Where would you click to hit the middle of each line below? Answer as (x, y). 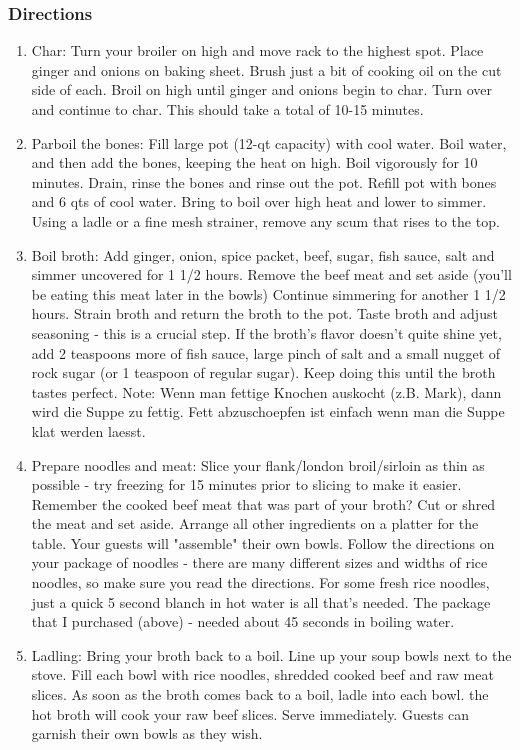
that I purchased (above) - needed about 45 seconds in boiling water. (243, 621)
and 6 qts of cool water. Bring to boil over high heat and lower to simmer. (259, 201)
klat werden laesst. (88, 430)
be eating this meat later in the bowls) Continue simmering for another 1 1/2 (268, 293)
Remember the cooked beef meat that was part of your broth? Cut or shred (263, 503)
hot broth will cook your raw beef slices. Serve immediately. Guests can (250, 713)
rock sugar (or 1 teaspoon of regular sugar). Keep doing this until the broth (263, 372)
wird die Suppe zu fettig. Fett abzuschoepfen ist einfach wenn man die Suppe (268, 411)
